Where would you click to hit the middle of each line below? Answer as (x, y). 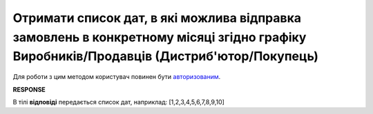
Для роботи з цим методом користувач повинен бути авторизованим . (117, 77)
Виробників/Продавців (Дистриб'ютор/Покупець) (166, 57)
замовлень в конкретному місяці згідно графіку (160, 37)
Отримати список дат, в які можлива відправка (157, 18)
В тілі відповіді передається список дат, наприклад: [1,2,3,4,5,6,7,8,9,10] (118, 102)
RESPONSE (29, 89)
